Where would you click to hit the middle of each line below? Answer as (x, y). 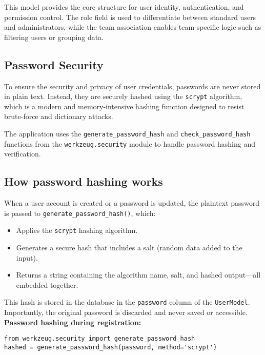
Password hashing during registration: (73, 322)
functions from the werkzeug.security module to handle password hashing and (130, 143)
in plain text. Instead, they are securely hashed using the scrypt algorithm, (123, 96)
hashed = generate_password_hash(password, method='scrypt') (111, 347)
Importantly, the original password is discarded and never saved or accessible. (126, 312)
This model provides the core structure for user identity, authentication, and (124, 7)
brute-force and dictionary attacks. (59, 116)
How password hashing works (84, 181)
